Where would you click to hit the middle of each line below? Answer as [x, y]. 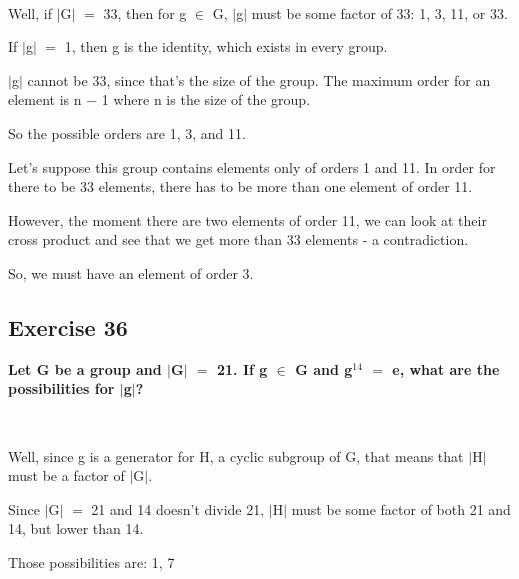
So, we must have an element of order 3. [131, 272]
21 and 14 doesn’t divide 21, [178, 508]
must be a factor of [66, 475]
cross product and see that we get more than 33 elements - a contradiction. [238, 239]
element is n [45, 99]
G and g [324, 368]
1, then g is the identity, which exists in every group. [226, 46]
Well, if [30, 12]
